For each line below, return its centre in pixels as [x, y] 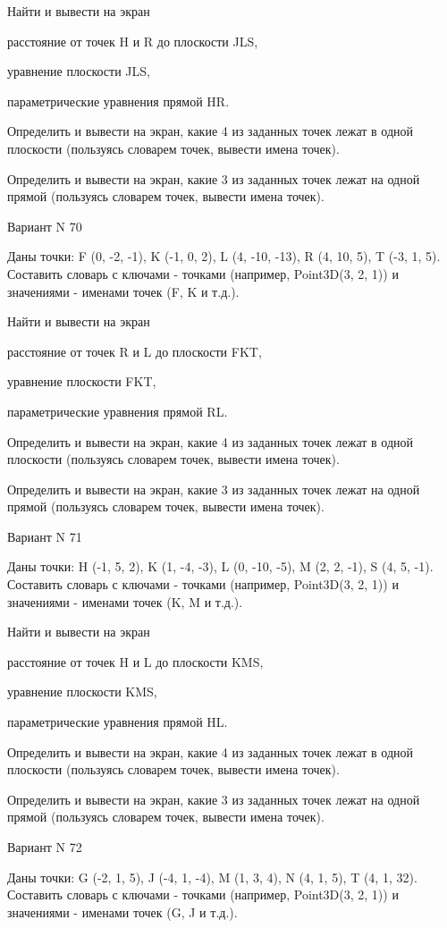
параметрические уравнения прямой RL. [118, 411]
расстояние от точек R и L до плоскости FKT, [135, 351]
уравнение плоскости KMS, [82, 692]
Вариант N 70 [45, 226]
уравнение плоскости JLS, [79, 71]
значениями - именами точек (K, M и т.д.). [125, 601]
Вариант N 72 [45, 847]
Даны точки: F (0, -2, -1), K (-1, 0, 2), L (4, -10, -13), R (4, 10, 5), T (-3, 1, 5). [224, 256]
